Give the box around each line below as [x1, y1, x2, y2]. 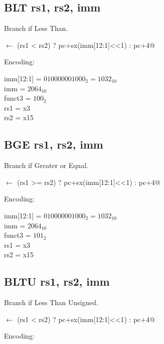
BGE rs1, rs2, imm [4, 137, 103, 152]
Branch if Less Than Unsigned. [4, 297, 98, 308]
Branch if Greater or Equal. [4, 160, 88, 171]
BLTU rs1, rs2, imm [4, 274, 110, 289]
